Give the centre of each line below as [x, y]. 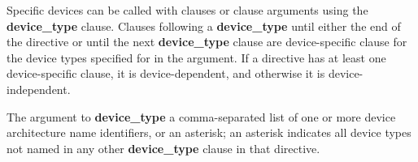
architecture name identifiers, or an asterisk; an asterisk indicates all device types [209, 132]
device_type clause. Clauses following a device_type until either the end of [204, 26]
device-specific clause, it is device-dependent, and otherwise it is [166, 73]
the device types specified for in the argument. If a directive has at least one [196, 57]
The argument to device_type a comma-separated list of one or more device [201, 116]
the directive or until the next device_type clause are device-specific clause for [207, 42]
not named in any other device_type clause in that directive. [163, 148]
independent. [39, 89]
